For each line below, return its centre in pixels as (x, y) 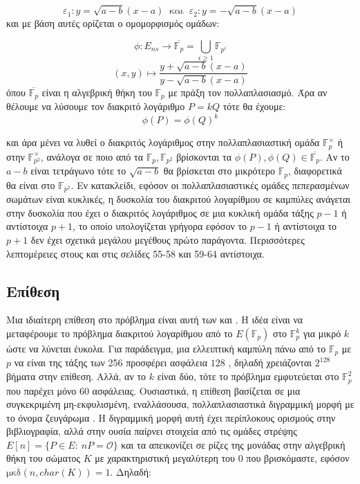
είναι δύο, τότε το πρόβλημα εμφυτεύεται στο (248, 376)
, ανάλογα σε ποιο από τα (92, 156)
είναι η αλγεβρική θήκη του (97, 92)
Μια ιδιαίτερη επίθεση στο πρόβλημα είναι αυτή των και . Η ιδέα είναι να (155, 320)
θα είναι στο (31, 185)
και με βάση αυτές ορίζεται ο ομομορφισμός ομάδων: (113, 23)
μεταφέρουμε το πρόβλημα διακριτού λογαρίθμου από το (120, 333)
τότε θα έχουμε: (254, 106)
